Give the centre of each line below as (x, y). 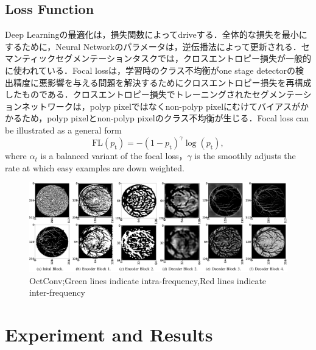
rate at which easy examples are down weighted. (95, 167)
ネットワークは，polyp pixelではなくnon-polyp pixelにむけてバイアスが (161, 106)
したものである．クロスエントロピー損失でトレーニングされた (128, 94)
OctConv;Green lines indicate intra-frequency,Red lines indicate (148, 280)
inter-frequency (57, 292)
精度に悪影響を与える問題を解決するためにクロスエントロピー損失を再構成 (162, 82)
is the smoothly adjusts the (245, 156)
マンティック (30, 58)
